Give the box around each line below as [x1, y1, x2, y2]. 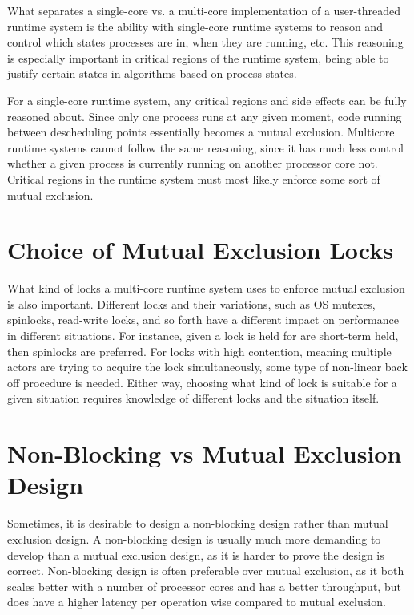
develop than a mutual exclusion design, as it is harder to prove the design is [7, 546, 384, 563]
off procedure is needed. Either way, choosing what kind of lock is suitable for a [7, 374, 397, 390]
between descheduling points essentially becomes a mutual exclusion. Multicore [7, 123, 395, 140]
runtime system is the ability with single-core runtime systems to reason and [7, 18, 383, 34]
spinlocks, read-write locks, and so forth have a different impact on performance [7, 311, 399, 328]
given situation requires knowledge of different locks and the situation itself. [7, 390, 380, 407]
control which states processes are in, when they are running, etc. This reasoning [7, 34, 404, 51]
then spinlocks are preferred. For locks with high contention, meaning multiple [7, 342, 392, 359]
